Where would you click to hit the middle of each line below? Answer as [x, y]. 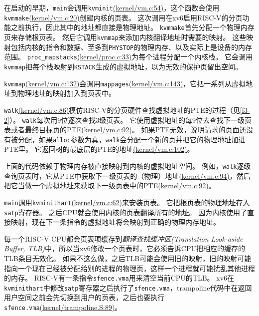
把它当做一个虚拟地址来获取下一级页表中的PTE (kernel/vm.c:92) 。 [110, 185]
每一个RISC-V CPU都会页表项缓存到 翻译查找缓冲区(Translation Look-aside [124, 238]
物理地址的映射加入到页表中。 [66, 93]
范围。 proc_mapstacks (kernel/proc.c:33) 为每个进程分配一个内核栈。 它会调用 [128, 57]
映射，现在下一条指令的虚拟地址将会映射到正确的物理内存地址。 [115, 222]
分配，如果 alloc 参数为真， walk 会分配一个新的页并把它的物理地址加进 [131, 139]
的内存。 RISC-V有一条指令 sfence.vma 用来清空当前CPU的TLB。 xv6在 [119, 278]
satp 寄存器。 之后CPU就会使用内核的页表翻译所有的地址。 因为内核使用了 [126, 212]
